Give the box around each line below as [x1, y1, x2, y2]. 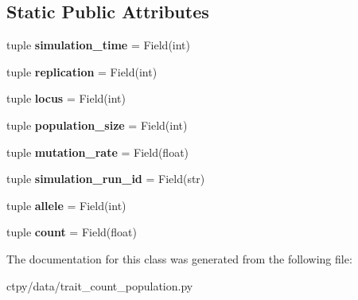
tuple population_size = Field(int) [6, 116, 188, 133]
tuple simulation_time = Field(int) [6, 37, 190, 53]
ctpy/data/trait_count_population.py [6, 277, 193, 294]
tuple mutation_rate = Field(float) [6, 143, 189, 160]
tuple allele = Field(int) [6, 197, 126, 213]
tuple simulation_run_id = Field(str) [6, 170, 205, 187]
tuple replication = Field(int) [6, 63, 158, 80]
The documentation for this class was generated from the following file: [6, 250, 352, 267]
